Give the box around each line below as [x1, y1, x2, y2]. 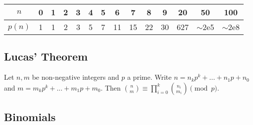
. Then [101, 82, 121, 93]
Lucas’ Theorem [4, 49, 88, 64]
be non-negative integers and [32, 72, 119, 82]
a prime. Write [127, 72, 172, 82]
